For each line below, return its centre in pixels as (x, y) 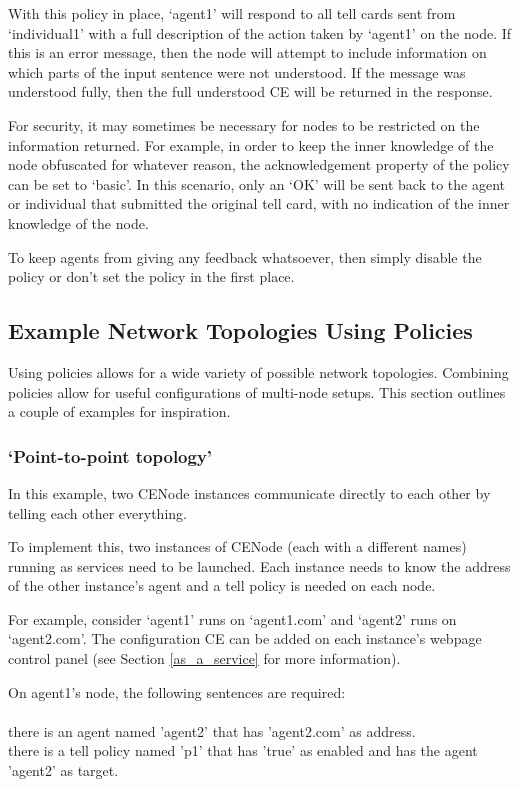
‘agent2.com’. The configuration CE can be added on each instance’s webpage (245, 638)
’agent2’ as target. (63, 770)
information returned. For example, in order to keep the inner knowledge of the (251, 144)
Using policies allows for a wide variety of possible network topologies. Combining (258, 371)
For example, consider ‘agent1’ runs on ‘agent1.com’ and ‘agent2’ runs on (232, 618)
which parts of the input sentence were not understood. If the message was (237, 71)
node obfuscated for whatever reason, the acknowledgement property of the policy (259, 164)
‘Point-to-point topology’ (110, 455)
